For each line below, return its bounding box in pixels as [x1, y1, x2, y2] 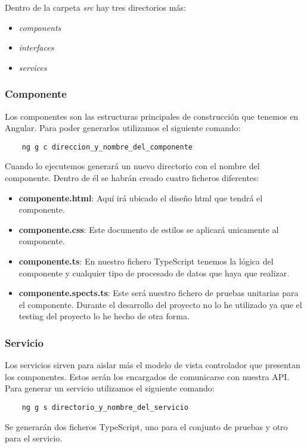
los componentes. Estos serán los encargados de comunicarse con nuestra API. [5, 370, 290, 382]
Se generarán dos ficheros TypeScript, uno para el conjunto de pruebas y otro [5, 420, 288, 433]
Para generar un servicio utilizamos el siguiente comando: [5, 382, 215, 394]
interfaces [18, 41, 54, 54]
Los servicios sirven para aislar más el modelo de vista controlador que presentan [5, 359, 300, 371]
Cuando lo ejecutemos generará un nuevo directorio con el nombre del [5, 160, 260, 172]
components [18, 21, 61, 33]
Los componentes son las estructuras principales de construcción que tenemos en [5, 110, 299, 122]
